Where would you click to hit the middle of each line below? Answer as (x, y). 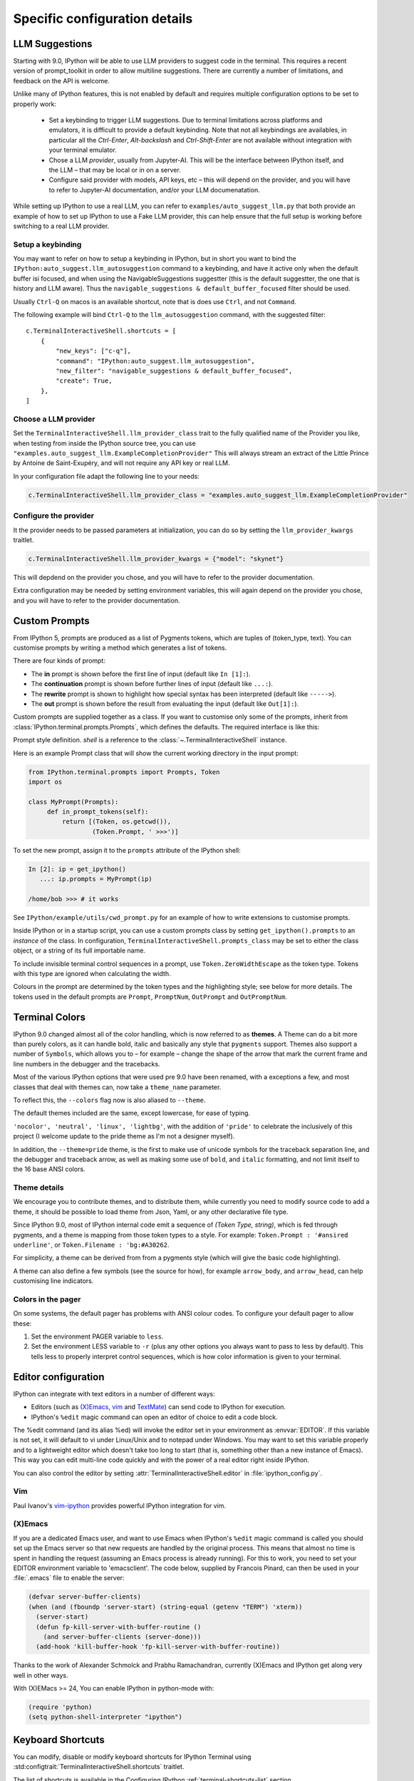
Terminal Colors (49, 1017)
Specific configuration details (103, 19)
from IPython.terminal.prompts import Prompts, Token (124, 772)
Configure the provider (53, 516)
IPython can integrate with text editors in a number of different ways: (114, 1393)
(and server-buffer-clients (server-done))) (122, 1636)
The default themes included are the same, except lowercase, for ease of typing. (132, 1113)
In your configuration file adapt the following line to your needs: (106, 476)
